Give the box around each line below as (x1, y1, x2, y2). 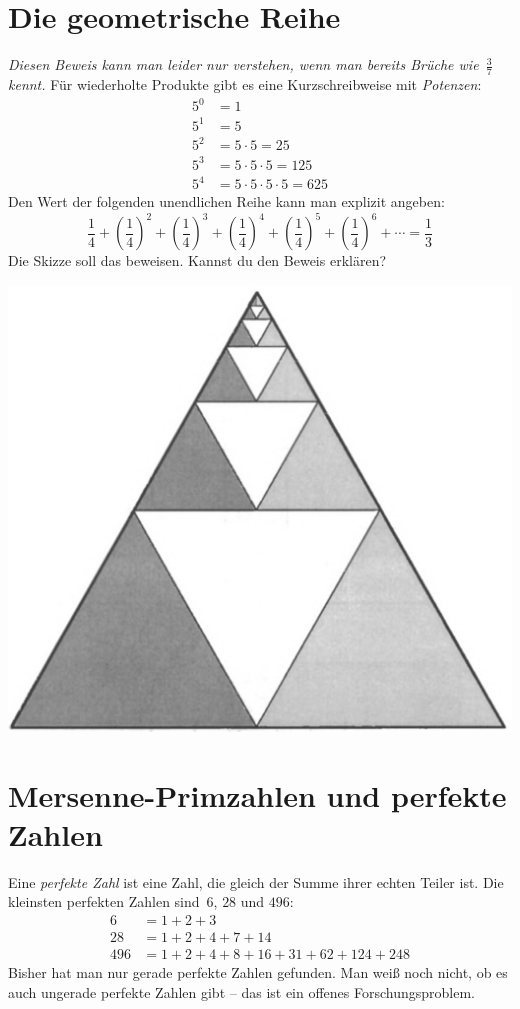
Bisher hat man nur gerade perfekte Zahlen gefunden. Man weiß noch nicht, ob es (8, 961, 508, 982)
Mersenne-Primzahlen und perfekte (8, 774, 507, 815)
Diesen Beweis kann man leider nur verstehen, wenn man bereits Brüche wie (8, 54, 479, 75)
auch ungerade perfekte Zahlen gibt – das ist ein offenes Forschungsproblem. (8, 981, 476, 1002)
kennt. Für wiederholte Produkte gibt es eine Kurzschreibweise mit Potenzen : (8, 73, 482, 94)
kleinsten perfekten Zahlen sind (8, 891, 200, 912)
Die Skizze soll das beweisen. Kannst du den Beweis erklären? (8, 250, 387, 271)
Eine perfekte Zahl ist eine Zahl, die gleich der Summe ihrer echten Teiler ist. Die (8, 871, 504, 892)
